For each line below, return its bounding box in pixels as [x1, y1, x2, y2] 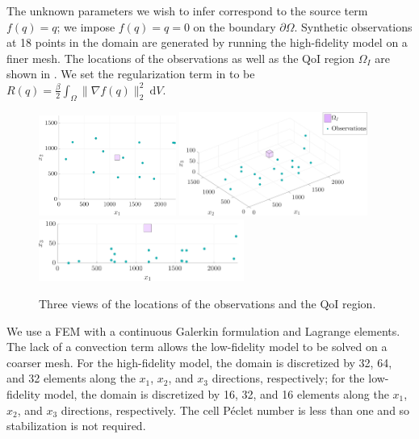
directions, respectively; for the [212, 370, 365, 387]
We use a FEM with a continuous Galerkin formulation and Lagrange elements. [6, 322, 400, 339]
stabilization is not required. [6, 417, 146, 434]
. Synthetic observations [294, 18, 413, 35]
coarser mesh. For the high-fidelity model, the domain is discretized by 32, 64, [6, 353, 392, 370]
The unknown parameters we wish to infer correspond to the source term [6, 2, 368, 19]
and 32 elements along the [6, 370, 136, 387]
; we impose [57, 18, 115, 35]
